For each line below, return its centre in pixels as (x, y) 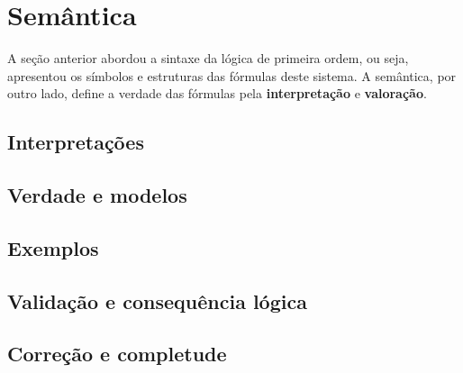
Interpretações (76, 142)
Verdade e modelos (97, 195)
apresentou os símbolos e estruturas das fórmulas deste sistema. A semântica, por (232, 75)
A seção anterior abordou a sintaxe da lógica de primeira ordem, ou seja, (208, 58)
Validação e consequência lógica (157, 300)
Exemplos (53, 247)
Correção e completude (117, 354)
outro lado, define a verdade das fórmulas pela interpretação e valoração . (217, 93)
